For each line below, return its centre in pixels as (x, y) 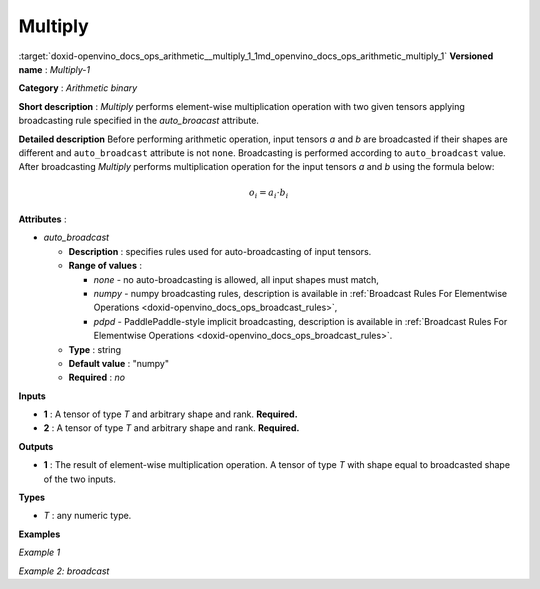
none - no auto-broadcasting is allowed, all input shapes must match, (236, 279)
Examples (39, 534)
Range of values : (105, 266)
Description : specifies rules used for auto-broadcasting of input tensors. (220, 251)
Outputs (36, 446)
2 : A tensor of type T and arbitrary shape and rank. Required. (171, 428)
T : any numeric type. (87, 516)
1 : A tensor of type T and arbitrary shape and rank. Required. (171, 414)
